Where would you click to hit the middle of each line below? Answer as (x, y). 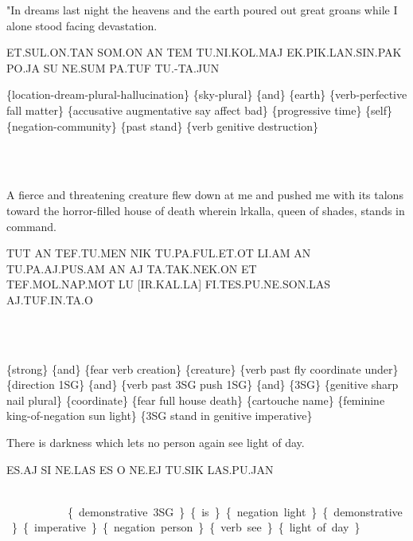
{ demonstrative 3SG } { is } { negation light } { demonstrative (235, 511)
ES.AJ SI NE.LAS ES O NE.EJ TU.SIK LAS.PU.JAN (140, 469)
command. (31, 226)
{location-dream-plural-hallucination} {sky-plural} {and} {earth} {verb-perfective (207, 94)
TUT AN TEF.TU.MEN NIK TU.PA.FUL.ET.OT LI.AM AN (159, 253)
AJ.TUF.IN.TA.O (50, 299)
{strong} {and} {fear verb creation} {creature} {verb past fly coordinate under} (203, 369)
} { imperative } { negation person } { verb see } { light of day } (186, 527)
